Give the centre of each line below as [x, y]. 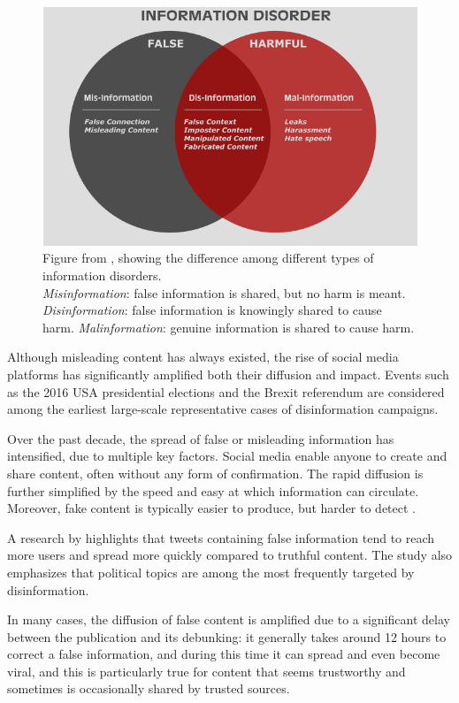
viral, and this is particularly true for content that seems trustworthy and [207, 671]
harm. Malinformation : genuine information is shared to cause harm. [229, 327]
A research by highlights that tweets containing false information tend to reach [221, 537]
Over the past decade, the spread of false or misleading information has [201, 438]
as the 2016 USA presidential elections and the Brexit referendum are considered [226, 391]
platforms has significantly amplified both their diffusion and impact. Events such [228, 374]
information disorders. [102, 275]
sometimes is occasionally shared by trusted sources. [149, 688]
